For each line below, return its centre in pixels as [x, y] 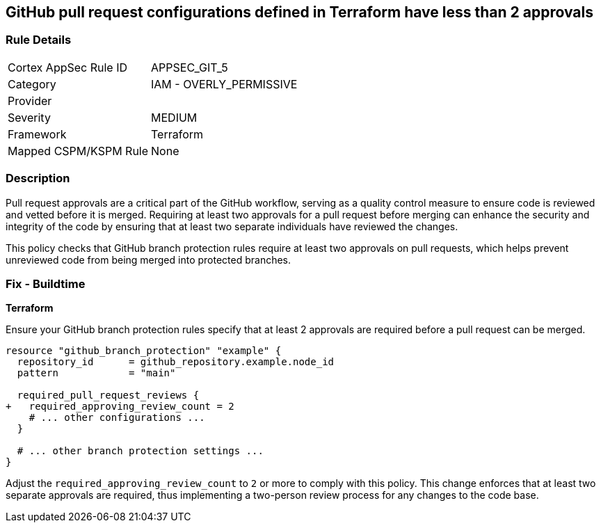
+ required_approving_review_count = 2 [120, 407]
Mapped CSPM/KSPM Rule [78, 151]
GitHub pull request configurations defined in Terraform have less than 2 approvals [299, 12]
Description [38, 178]
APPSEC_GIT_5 [190, 67]
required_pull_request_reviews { [108, 395]
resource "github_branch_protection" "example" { [144, 351]
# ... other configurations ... [117, 418]
